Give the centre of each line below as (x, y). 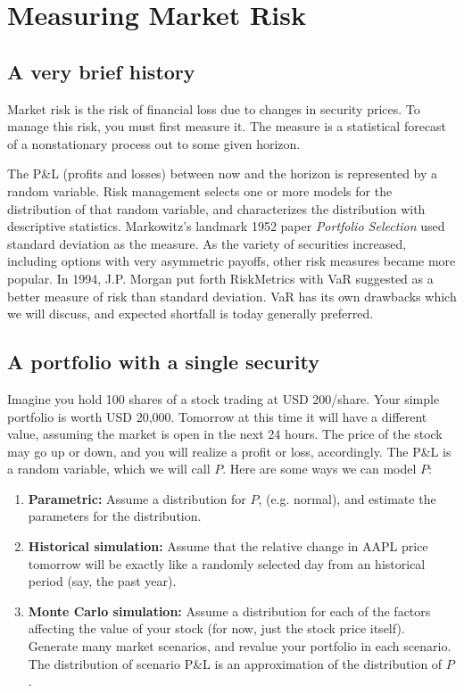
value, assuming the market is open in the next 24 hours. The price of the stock (225, 434)
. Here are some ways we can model (319, 469)
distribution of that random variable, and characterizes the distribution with (216, 208)
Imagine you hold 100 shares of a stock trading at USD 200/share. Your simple (224, 398)
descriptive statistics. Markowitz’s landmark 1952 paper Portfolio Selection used (226, 226)
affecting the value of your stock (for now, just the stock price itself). (216, 628)
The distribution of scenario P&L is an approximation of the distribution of (235, 663)
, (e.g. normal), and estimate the (347, 498)
